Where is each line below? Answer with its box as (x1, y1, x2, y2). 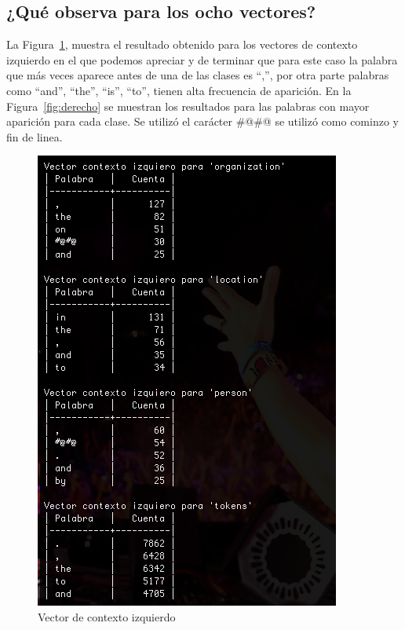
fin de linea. (6, 128, 63, 145)
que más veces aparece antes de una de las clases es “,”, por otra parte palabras (6, 67, 389, 83)
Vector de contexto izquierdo (38, 608, 176, 625)
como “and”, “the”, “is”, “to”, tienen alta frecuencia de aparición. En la (6, 82, 352, 98)
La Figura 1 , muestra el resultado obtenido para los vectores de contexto (6, 36, 358, 53)
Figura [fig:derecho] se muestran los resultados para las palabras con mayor (6, 97, 370, 114)
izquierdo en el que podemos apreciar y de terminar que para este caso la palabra (6, 51, 398, 68)
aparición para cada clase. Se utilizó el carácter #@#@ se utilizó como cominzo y (6, 113, 399, 130)
